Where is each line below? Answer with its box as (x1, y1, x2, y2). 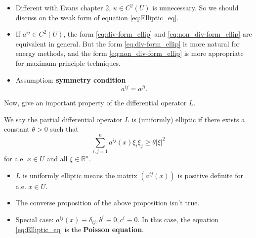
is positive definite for (177, 170, 243, 180)
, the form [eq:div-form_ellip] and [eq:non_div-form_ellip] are (63, 29, 252, 39)
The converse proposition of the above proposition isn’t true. (15, 197, 200, 208)
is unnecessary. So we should (152, 2, 239, 12)
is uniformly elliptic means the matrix (23, 170, 137, 180)
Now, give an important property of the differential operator (4, 97, 187, 108)
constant (4, 124, 30, 134)
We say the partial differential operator (4, 114, 123, 124)
